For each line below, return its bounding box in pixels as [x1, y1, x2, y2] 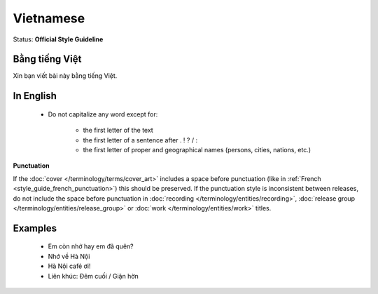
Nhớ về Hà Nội [48, 252, 90, 260]
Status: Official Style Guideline [13, 35, 104, 44]
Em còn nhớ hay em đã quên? [48, 242, 134, 250]
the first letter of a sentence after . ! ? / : [83, 135, 198, 144]
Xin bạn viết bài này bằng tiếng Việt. [13, 72, 118, 80]
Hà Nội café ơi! [48, 262, 91, 270]
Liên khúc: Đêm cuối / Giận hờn [48, 272, 139, 280]
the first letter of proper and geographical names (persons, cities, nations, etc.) [83, 146, 311, 154]
